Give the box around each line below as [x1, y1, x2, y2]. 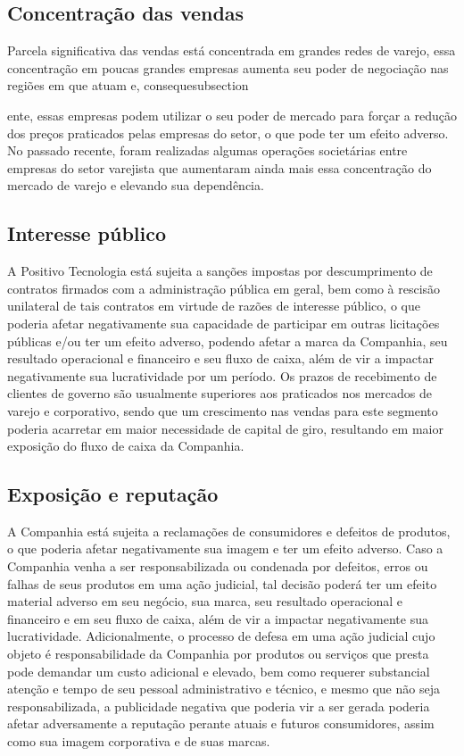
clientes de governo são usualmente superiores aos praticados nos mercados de [7, 384, 433, 403]
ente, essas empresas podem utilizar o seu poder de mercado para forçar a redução [7, 105, 457, 124]
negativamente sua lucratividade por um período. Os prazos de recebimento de [7, 366, 437, 385]
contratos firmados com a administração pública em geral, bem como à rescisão [7, 278, 441, 297]
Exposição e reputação [7, 480, 219, 508]
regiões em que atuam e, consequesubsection [7, 76, 249, 95]
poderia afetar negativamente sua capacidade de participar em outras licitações [7, 313, 440, 332]
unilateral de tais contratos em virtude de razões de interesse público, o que [7, 296, 420, 315]
